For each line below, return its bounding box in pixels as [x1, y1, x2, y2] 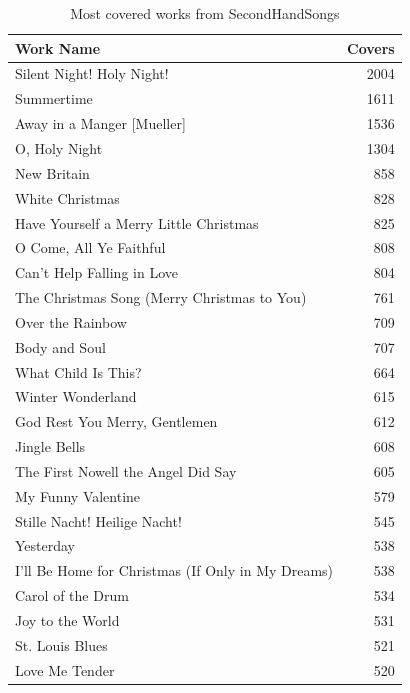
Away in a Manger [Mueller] [15, 113, 186, 134]
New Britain [15, 162, 90, 183]
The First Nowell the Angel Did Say [15, 460, 237, 481]
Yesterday [15, 535, 76, 556]
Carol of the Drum [15, 585, 129, 606]
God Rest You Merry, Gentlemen [15, 411, 218, 432]
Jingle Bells [15, 436, 86, 457]
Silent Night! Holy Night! [15, 63, 169, 84]
